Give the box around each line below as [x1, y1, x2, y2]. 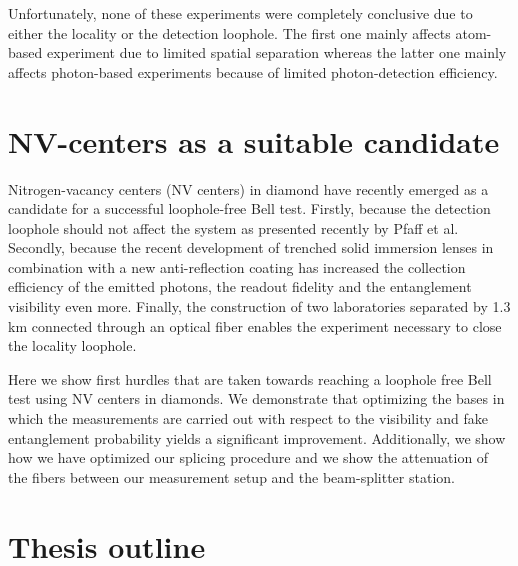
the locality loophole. [8, 335, 137, 356]
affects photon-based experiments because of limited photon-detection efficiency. [8, 61, 498, 82]
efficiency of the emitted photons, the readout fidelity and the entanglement [8, 276, 472, 297]
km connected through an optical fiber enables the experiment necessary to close [8, 315, 502, 336]
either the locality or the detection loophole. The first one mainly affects [8, 22, 451, 43]
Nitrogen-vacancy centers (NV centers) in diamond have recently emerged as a [8, 178, 489, 199]
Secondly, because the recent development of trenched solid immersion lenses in [8, 237, 494, 258]
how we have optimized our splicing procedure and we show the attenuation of [8, 447, 489, 468]
